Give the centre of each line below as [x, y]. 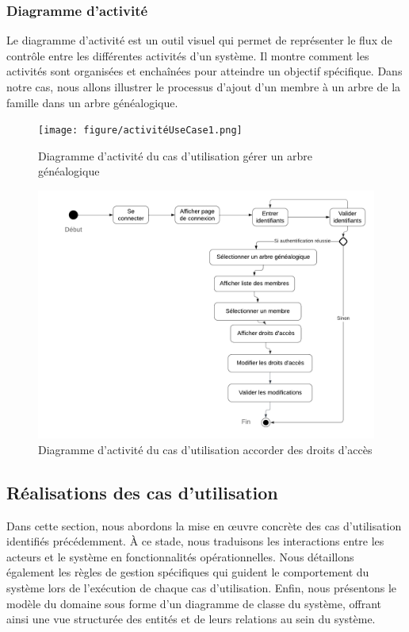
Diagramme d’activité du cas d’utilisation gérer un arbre [175, 155]
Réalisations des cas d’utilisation [142, 492]
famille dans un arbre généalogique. [92, 102]
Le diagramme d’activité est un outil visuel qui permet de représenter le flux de [199, 40]
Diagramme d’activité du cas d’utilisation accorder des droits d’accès [205, 449]
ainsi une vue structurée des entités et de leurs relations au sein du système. [191, 619]
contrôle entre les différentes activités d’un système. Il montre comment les [188, 55]
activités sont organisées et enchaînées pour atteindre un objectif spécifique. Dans [204, 71]
